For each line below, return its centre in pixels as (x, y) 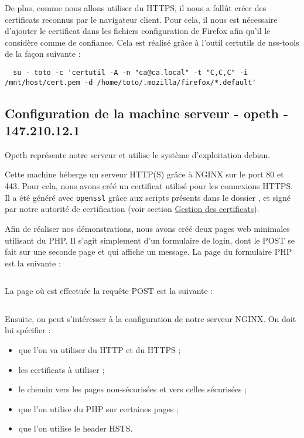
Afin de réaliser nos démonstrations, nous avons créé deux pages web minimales (147, 228)
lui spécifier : (28, 330)
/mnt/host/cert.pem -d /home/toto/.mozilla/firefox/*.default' (131, 82)
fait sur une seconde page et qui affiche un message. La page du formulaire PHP (148, 251)
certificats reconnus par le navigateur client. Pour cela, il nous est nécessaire (141, 19)
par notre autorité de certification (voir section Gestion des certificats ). (132, 209)
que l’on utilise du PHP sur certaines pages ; (98, 408)
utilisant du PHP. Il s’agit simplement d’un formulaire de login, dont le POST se (150, 240)
